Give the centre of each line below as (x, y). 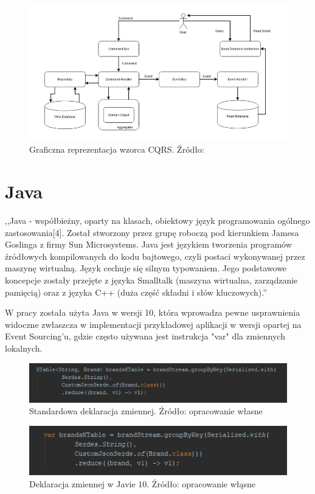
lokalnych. (24, 348)
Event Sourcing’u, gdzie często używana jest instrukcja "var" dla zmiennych (145, 336)
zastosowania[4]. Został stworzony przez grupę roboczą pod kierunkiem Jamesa (152, 232)
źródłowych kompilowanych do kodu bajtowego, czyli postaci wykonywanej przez (155, 256)
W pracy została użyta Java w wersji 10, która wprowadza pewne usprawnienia (153, 312)
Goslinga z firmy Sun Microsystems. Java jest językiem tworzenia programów (148, 244)
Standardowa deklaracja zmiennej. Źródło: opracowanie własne (146, 411)
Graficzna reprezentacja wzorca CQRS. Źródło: (117, 149)
